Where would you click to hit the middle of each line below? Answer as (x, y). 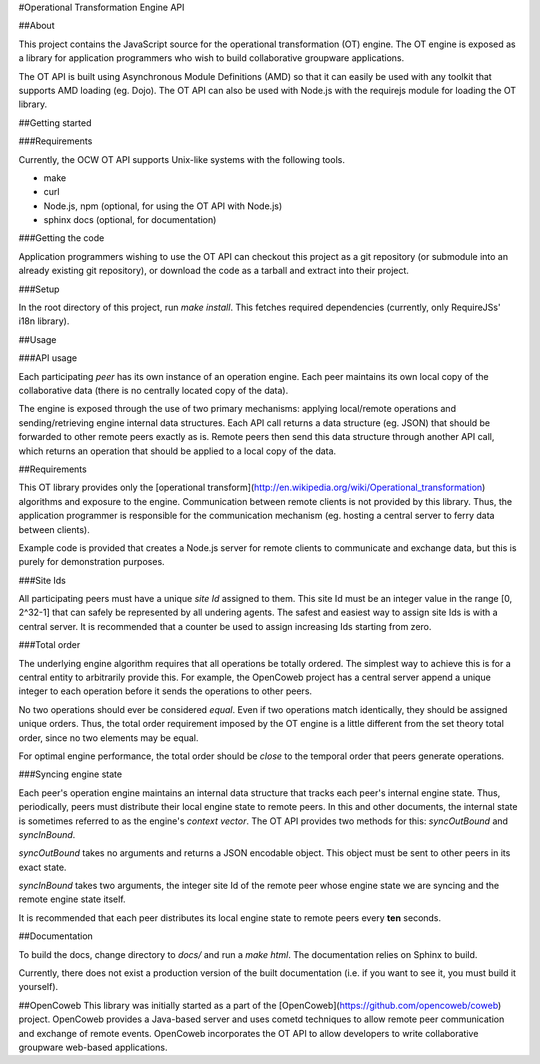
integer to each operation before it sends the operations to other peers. (165, 691)
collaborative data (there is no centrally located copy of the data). (153, 390)
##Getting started (55, 122)
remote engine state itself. (72, 899)
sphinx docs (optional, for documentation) (130, 220)
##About (36, 26)
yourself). (38, 987)
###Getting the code (61, 238)
